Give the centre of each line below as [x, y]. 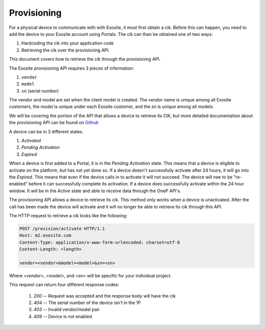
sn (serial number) [40, 91]
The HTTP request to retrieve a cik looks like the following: [68, 215]
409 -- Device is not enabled [63, 316]
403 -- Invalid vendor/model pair [67, 309]
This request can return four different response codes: [64, 285]
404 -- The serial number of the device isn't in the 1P [87, 303]
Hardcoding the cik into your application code [67, 43]
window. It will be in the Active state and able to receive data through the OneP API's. [95, 191]
